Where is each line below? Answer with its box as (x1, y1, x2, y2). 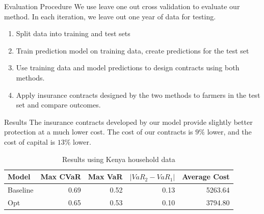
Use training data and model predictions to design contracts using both (16, 62, 240, 73)
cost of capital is (4, 136, 56, 147)
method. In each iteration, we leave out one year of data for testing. (4, 11, 216, 21)
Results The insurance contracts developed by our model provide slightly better (4, 116, 253, 127)
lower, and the (207, 126, 252, 137)
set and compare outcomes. (16, 99, 101, 110)
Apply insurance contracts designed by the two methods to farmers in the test (16, 89, 260, 100)
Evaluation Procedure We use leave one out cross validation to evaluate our (4, 1, 240, 11)
